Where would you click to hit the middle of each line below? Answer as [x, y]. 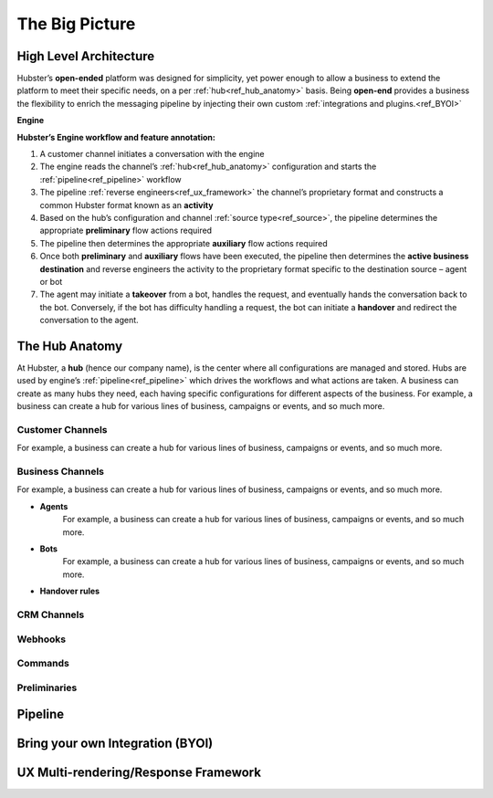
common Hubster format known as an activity [126, 205]
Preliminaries [47, 688]
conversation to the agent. [89, 320]
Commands [43, 664]
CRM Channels [51, 614]
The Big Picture [76, 24]
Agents [54, 506]
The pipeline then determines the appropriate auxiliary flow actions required [184, 243]
